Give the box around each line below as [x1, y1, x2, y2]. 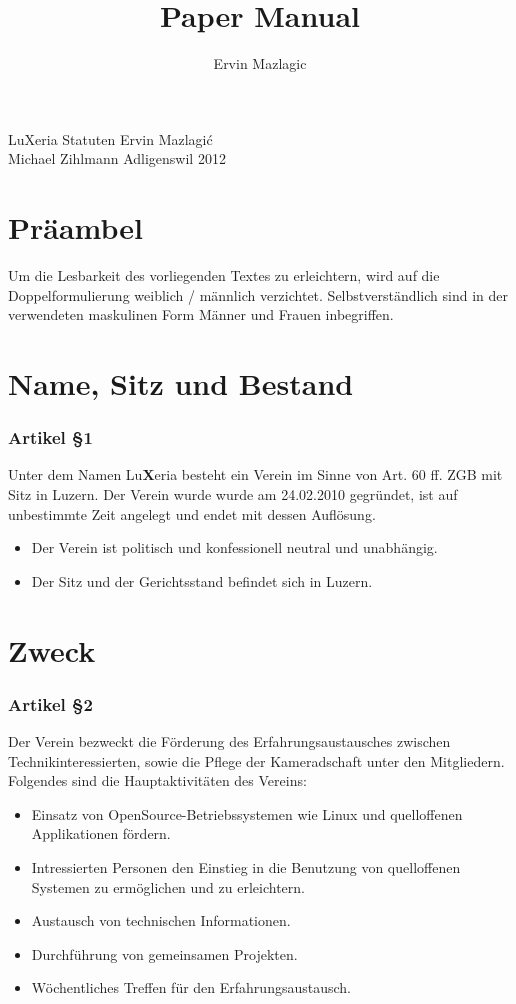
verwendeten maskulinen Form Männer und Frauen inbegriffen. [8, 304, 394, 325]
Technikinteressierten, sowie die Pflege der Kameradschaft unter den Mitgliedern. [8, 750, 505, 771]
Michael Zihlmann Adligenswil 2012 [8, 148, 226, 169]
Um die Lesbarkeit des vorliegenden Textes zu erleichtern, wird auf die [8, 265, 440, 286]
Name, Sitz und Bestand [8, 363, 354, 403]
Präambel [8, 207, 143, 248]
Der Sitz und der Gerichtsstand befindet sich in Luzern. [31, 570, 373, 591]
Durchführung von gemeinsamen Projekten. [31, 943, 298, 964]
